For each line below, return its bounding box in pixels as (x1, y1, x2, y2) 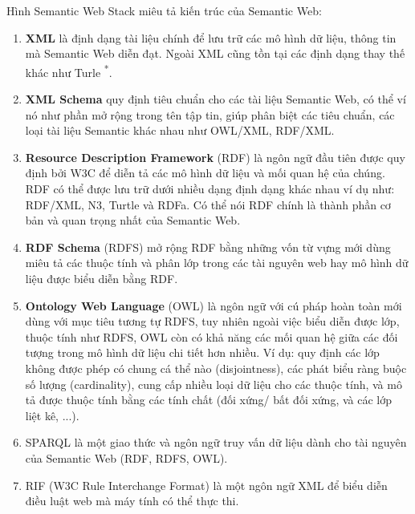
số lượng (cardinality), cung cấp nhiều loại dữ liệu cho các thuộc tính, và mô (25, 375, 402, 392)
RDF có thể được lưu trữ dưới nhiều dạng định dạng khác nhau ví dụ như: (25, 180, 395, 196)
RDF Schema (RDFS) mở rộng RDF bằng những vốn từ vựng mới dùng (25, 238, 391, 255)
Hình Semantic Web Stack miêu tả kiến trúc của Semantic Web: (6, 2, 322, 18)
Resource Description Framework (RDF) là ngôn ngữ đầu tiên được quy (25, 148, 405, 165)
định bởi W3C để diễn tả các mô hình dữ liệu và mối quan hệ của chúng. (25, 164, 385, 181)
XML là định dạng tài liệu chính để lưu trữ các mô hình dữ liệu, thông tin (25, 29, 397, 46)
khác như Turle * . (25, 61, 112, 80)
